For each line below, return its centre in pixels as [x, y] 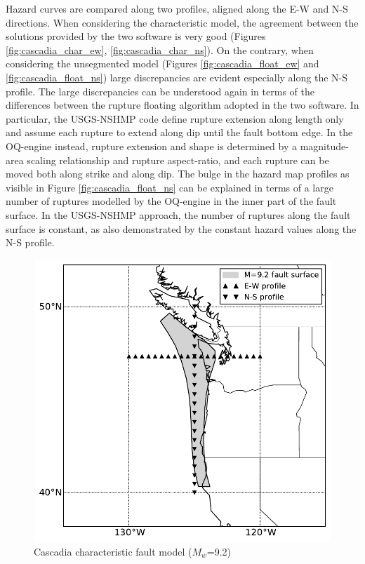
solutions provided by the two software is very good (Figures [136, 36]
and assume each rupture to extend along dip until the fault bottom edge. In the [179, 132]
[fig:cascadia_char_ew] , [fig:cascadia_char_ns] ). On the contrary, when [160, 49]
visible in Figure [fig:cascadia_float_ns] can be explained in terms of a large [170, 187]
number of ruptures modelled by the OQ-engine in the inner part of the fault [171, 201]
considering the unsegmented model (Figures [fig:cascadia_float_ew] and [162, 63]
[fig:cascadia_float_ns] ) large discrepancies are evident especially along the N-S [177, 77]
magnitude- [324, 146]
